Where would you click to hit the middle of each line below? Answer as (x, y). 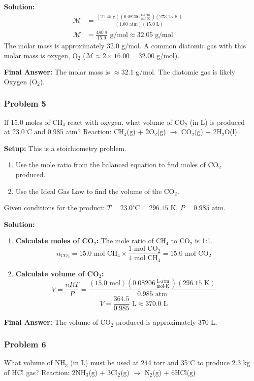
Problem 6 (25, 344)
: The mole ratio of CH (131, 241)
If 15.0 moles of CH (33, 122)
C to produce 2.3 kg (220, 362)
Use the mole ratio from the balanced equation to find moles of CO (117, 165)
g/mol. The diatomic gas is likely (186, 72)
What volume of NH (35, 362)
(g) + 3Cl (103, 372)
